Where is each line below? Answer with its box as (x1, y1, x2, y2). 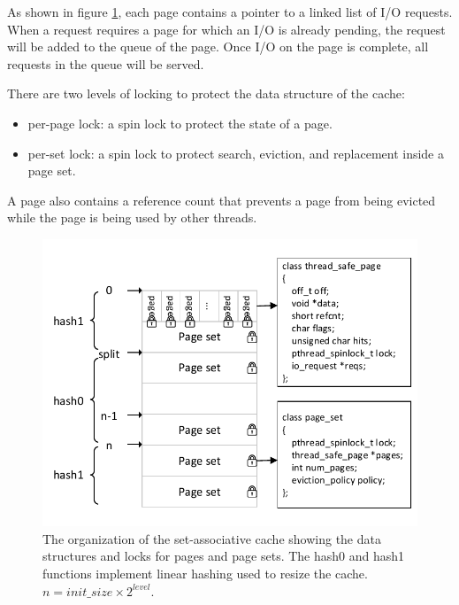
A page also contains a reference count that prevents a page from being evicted (7, 190, 436, 209)
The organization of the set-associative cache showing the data (42, 529, 381, 547)
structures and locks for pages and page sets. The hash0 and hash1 (42, 547, 405, 565)
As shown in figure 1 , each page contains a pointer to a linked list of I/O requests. (7, 3, 453, 20)
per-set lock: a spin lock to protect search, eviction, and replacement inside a (27, 143, 444, 162)
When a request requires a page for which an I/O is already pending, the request (7, 19, 446, 38)
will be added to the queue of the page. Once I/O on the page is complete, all (7, 37, 429, 56)
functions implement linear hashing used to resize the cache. (42, 563, 368, 582)
